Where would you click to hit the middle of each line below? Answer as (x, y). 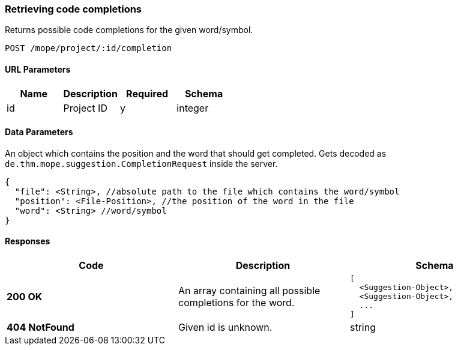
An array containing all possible (249, 290)
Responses (28, 241)
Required (147, 93)
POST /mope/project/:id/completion (89, 48)
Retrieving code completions (74, 9)
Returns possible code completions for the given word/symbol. (129, 30)
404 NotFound (41, 327)
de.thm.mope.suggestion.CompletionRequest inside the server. (141, 163)
